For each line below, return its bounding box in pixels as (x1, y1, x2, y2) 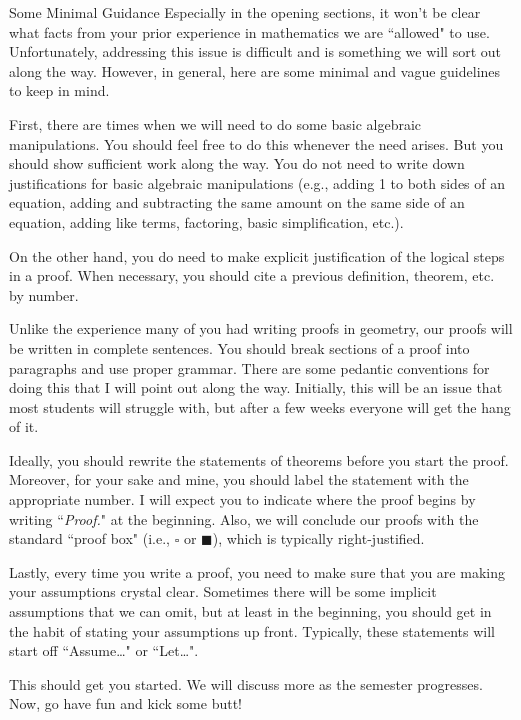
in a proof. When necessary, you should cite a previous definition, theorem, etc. (9, 265, 495, 286)
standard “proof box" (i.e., (9, 528, 170, 549)
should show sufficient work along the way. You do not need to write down (9, 153, 465, 174)
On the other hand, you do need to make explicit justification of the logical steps (9, 245, 505, 266)
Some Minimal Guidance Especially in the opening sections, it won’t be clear (9, 2, 481, 22)
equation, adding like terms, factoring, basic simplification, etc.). (9, 211, 404, 232)
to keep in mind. (9, 80, 110, 101)
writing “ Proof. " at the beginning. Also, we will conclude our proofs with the (9, 508, 479, 529)
